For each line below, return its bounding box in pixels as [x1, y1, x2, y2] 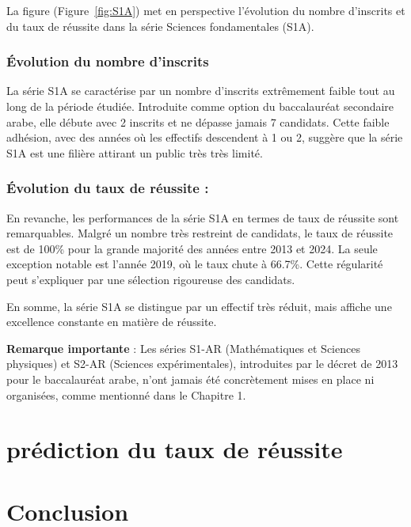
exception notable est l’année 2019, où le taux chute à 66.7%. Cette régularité [6, 256, 383, 272]
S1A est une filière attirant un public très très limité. [6, 144, 263, 161]
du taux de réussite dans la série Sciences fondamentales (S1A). [6, 17, 314, 34]
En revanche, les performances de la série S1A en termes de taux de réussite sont [6, 209, 399, 226]
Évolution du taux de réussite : [6, 178, 209, 198]
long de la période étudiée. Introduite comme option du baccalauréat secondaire [6, 98, 394, 114]
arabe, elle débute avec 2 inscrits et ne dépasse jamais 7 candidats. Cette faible [6, 113, 390, 130]
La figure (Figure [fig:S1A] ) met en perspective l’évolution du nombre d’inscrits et [6, 2, 405, 18]
